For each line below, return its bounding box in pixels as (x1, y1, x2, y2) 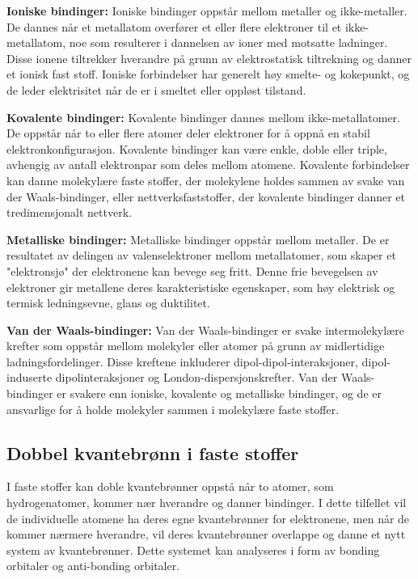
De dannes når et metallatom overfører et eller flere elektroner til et (6, 18, 342, 35)
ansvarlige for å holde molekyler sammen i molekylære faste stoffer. (6, 400, 340, 417)
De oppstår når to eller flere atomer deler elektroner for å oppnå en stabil (6, 125, 370, 142)
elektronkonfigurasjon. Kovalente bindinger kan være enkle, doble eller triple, (6, 140, 387, 157)
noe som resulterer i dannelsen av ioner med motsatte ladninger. (69, 34, 388, 51)
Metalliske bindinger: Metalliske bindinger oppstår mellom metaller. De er (6, 230, 390, 247)
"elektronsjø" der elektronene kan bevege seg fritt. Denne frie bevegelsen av (6, 262, 378, 279)
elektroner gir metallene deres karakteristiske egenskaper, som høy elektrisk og (6, 278, 395, 295)
